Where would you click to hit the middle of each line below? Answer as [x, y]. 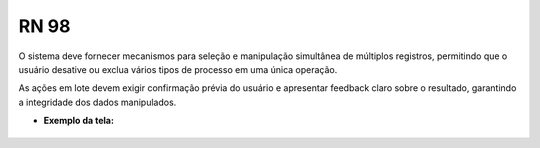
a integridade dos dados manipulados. [97, 102]
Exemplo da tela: [79, 121]
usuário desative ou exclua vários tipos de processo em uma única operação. [178, 69]
